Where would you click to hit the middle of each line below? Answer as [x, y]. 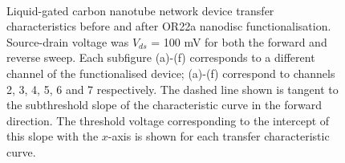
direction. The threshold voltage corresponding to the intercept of [168, 120]
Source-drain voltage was [68, 41]
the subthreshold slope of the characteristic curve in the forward [164, 105]
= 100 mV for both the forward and [239, 41]
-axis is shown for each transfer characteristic [219, 136]
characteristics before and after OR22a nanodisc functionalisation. [169, 26]
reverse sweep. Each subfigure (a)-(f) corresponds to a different [161, 57]
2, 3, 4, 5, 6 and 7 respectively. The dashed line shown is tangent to [172, 89]
